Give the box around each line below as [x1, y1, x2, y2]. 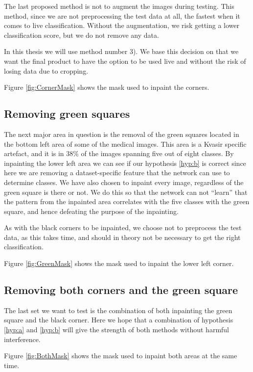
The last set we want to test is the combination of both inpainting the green [4, 305, 232, 315]
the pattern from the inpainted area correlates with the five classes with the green [4, 196, 250, 207]
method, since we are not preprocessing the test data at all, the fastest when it [4, 10, 240, 21]
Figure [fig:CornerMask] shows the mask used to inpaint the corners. [4, 82, 209, 92]
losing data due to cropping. [4, 65, 89, 76]
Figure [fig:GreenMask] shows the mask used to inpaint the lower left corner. [4, 258, 234, 268]
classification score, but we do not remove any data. [4, 29, 159, 40]
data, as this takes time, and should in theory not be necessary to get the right [4, 232, 241, 242]
